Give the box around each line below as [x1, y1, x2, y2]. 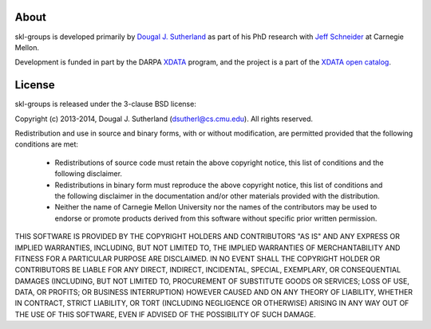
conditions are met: [14, 139, 79, 149]
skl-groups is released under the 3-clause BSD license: [14, 100, 197, 109]
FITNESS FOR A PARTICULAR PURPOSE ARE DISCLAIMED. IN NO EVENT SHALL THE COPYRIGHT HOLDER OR [14, 253, 381, 263]
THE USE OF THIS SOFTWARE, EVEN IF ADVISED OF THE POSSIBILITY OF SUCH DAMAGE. [14, 309, 317, 319]
